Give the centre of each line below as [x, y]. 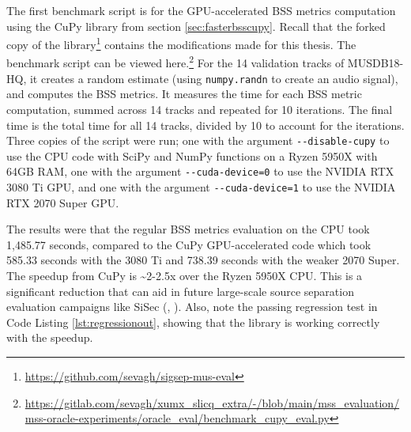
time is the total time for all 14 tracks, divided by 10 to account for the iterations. [205, 125]
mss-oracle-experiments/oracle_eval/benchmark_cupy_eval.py [177, 418]
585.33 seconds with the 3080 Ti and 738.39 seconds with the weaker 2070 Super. [203, 260]
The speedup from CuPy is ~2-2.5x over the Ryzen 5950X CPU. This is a [185, 276]
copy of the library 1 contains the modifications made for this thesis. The [181, 43]
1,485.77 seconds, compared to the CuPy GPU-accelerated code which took [189, 244]
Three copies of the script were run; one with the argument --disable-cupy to [198, 140]
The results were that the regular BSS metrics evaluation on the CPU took [188, 229]
